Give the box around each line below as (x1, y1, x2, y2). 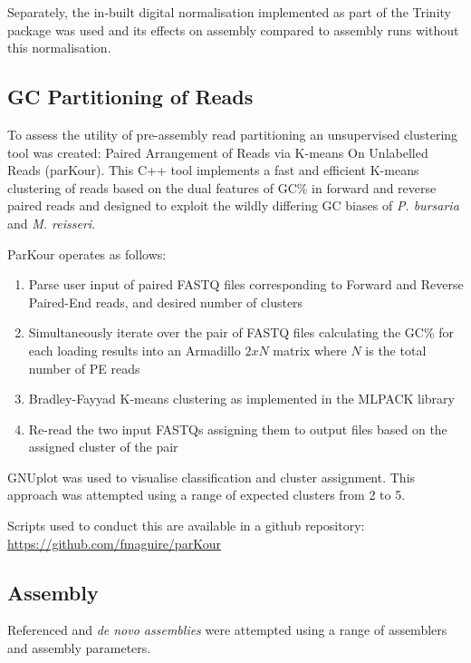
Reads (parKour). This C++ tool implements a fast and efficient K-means (7, 161, 419, 180)
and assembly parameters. (7, 639, 151, 658)
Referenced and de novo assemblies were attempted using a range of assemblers (7, 620, 447, 639)
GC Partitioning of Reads (7, 83, 254, 111)
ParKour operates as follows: (7, 244, 167, 263)
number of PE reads (28, 358, 140, 377)
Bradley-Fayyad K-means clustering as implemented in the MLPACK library (28, 389, 455, 408)
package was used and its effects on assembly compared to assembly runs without (7, 20, 459, 39)
